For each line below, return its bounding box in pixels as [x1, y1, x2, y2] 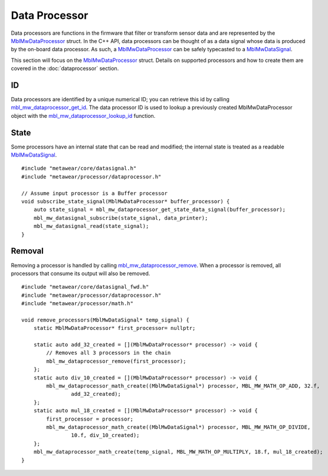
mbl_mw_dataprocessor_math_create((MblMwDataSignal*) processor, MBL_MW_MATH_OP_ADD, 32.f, [46, 382, 320, 389]
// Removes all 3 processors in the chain [46, 349, 171, 356]
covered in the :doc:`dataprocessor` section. [11, 65, 119, 72]
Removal [11, 246, 44, 256]
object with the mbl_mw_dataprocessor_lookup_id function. [11, 112, 156, 119]
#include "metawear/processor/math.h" [21, 300, 134, 307]
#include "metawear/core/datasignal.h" [21, 165, 137, 172]
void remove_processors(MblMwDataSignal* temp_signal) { [21, 316, 190, 323]
